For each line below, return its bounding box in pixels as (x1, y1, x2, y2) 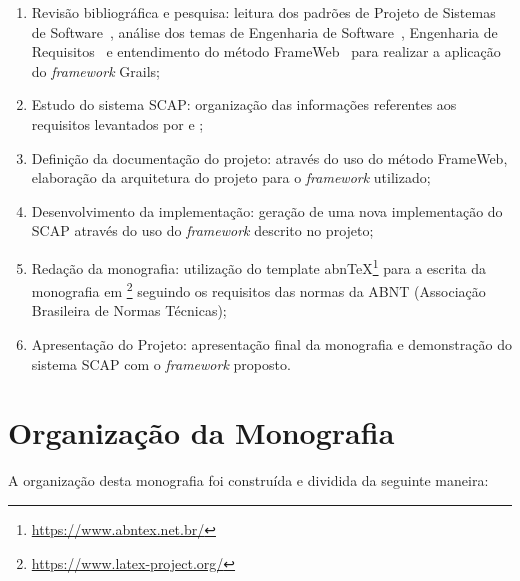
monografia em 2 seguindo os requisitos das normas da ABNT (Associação (31, 278, 486, 301)
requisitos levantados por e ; (31, 113, 204, 134)
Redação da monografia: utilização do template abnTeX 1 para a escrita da (31, 254, 487, 278)
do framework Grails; (31, 60, 160, 81)
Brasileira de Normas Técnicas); (31, 300, 227, 321)
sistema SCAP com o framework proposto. (31, 353, 291, 374)
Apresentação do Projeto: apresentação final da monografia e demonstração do (31, 334, 512, 355)
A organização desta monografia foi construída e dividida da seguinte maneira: (8, 470, 489, 491)
